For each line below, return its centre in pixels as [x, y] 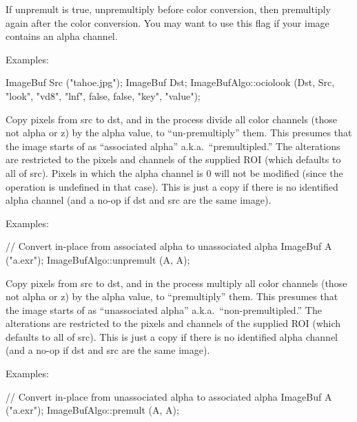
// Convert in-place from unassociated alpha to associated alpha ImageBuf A [169, 396]
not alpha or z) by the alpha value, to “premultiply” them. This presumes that [172, 296]
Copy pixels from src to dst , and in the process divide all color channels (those [171, 119]
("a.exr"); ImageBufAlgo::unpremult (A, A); [98, 259]
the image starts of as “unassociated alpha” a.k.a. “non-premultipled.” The [164, 309]
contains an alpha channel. [62, 36]
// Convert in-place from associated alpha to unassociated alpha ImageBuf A [169, 246]
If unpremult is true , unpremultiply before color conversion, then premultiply [168, 9]
